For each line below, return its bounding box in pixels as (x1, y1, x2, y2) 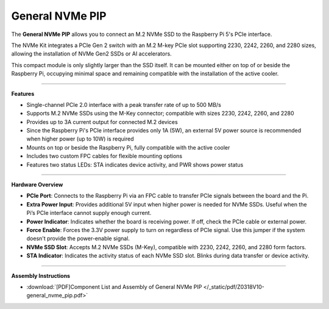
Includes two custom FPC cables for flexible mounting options (26, 153, 183, 160)
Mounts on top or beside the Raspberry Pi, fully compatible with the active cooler (26, 144, 230, 151)
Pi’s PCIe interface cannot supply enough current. (26, 209, 152, 217)
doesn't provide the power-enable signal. (26, 235, 130, 242)
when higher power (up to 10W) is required (26, 135, 134, 143)
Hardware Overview (11, 181, 63, 189)
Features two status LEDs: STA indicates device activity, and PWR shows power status (26, 161, 244, 168)
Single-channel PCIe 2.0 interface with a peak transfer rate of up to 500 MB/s (26, 101, 222, 108)
